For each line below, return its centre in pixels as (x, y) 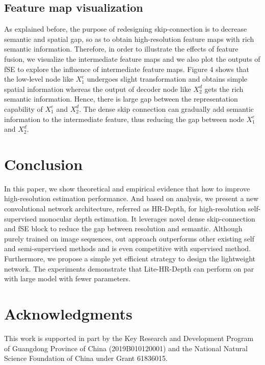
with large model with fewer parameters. (67, 278)
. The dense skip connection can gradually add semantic (167, 108)
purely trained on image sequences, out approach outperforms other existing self (129, 238)
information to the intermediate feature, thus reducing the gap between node (124, 119)
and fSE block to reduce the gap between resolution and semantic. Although (123, 228)
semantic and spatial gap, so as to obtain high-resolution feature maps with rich (129, 39)
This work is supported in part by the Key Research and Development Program (129, 338)
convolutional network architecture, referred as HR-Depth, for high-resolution (125, 209)
